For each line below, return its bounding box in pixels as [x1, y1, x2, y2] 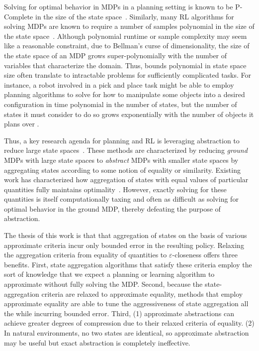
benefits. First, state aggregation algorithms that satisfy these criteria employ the [4, 259, 252, 269]
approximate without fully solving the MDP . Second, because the [4, 279, 203, 289]
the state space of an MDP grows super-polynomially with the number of [4, 50, 227, 60]
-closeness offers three [172, 249, 238, 260]
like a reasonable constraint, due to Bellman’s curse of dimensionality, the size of [4, 40, 250, 51]
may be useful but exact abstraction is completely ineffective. [4, 337, 190, 348]
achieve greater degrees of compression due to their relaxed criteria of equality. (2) [4, 318, 255, 328]
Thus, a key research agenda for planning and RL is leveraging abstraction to [4, 135, 240, 145]
